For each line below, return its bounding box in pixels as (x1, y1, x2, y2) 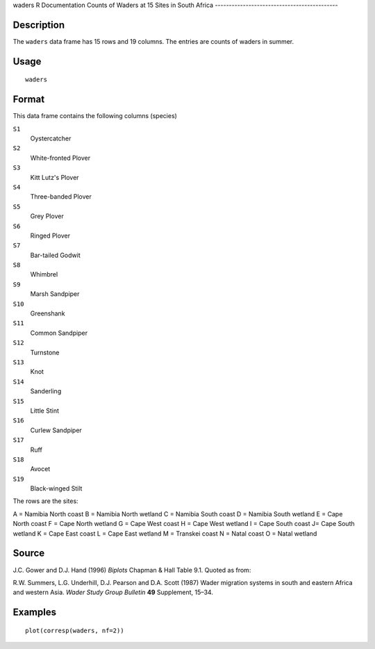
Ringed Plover (30, 231, 71, 240)
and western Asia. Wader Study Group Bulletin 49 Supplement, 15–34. (12, 588, 213, 597)
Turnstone (30, 348, 60, 356)
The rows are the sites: (12, 497, 79, 505)
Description (12, 19, 65, 31)
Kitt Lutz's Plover (30, 173, 79, 181)
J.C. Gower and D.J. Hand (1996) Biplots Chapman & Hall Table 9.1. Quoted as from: (12, 566, 251, 574)
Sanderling (30, 387, 62, 395)
